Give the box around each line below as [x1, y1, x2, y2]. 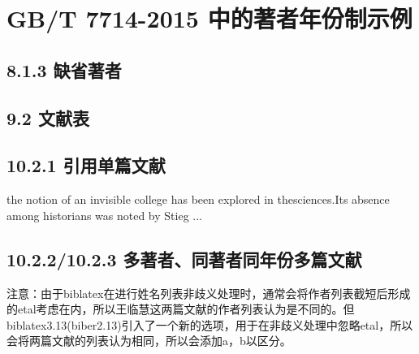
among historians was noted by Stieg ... [6, 206, 202, 223]
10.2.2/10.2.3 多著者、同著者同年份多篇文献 [6, 246, 362, 271]
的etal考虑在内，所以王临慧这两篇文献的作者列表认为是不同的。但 [6, 300, 355, 317]
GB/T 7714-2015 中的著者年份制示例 [6, 2, 413, 35]
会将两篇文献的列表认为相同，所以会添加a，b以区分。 [6, 332, 292, 349]
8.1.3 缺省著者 [6, 57, 122, 82]
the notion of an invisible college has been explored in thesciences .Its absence [6, 191, 390, 208]
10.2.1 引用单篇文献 [6, 153, 166, 178]
